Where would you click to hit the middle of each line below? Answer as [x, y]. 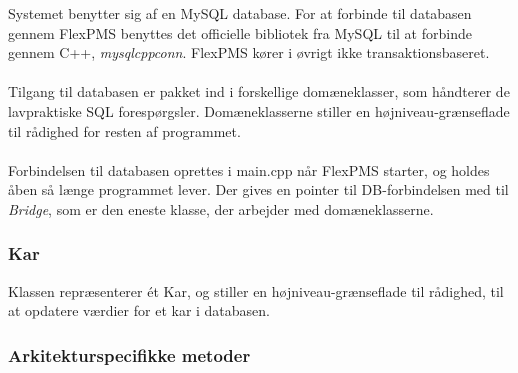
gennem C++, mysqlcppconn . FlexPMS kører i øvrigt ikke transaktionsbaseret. [249, 52]
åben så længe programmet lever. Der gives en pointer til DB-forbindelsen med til [258, 189]
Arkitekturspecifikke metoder [129, 354]
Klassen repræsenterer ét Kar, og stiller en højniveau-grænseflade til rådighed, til [256, 290]
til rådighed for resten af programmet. [124, 130]
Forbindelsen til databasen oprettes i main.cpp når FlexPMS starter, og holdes [249, 169]
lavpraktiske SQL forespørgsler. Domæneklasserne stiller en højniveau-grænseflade [259, 110]
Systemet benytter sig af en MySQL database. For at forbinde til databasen [240, 13]
